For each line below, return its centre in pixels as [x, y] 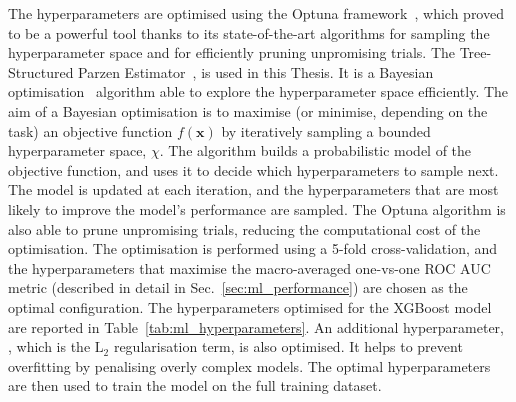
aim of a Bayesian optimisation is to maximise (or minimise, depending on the [248, 110]
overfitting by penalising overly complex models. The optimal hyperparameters [249, 365]
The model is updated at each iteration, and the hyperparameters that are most [253, 189]
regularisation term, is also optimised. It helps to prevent [288, 346]
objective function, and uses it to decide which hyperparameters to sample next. [253, 169]
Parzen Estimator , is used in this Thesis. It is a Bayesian [256, 71]
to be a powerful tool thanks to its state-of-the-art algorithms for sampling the [249, 32]
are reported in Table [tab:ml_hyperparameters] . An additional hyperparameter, [256, 326]
